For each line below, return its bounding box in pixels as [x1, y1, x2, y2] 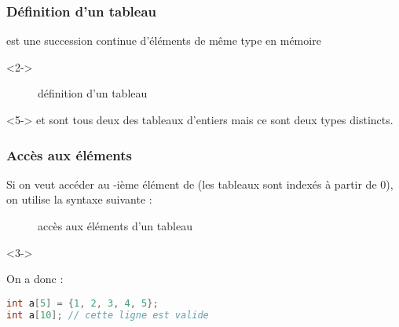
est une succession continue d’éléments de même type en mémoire [6, 32, 321, 49]
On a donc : [6, 270, 64, 287]
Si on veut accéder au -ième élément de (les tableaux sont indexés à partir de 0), [6, 175, 394, 192]
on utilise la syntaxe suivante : [6, 191, 152, 208]
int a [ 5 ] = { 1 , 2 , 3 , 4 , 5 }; [6, 297, 159, 309]
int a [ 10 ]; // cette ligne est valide [6, 309, 209, 321]
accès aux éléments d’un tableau [38, 218, 192, 233]
